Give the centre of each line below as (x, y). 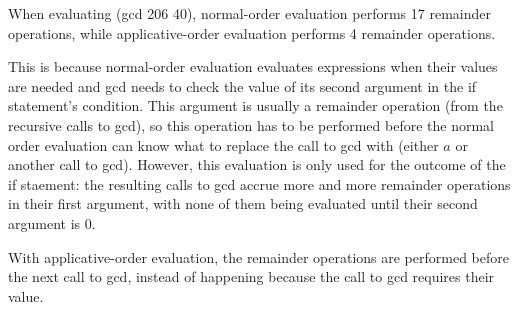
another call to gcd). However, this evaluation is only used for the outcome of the (257, 164)
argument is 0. (52, 222)
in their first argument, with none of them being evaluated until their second (243, 203)
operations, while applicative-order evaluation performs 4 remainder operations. (252, 32)
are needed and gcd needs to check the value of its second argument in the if (242, 85)
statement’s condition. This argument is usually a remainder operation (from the (255, 105)
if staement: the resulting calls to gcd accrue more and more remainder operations (259, 183)
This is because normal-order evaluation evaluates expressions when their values (253, 66)
